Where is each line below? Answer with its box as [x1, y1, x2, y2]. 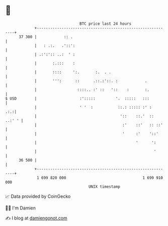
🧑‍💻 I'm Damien [5, 205, 36, 211]
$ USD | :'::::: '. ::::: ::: [5, 96, 150, 101]
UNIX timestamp [88, 184, 121, 189]
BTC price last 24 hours [79, 21, 132, 26]
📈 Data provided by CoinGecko [5, 193, 71, 199]
